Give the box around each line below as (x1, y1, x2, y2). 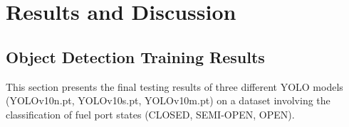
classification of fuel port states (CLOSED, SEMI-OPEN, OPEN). (6, 106, 295, 121)
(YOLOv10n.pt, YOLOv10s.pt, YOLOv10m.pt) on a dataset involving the (6, 93, 330, 108)
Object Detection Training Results (6, 45, 265, 67)
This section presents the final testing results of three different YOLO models (6, 79, 343, 94)
